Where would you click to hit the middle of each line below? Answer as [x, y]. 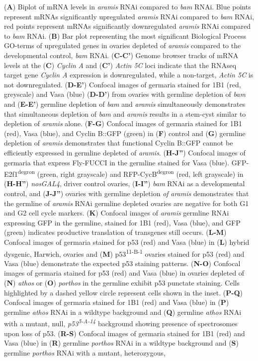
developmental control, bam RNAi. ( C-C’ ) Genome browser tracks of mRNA [121, 55]
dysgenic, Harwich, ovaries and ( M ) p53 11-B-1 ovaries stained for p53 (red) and [124, 253]
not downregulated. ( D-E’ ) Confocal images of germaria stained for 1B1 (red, [123, 84]
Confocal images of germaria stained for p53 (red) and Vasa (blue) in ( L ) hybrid [127, 242]
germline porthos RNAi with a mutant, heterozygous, [85, 352]
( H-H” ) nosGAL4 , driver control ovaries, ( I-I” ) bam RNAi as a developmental [125, 183]
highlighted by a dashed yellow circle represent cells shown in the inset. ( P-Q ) [124, 292]
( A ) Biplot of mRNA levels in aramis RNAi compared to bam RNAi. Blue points [128, 6]
